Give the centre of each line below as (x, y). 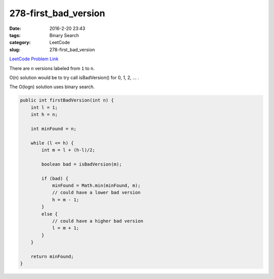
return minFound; (52, 256)
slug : (15, 49)
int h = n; (44, 115)
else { (49, 214)
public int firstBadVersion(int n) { (67, 100)
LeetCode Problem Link (34, 59)
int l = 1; (44, 107)
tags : (15, 35)
